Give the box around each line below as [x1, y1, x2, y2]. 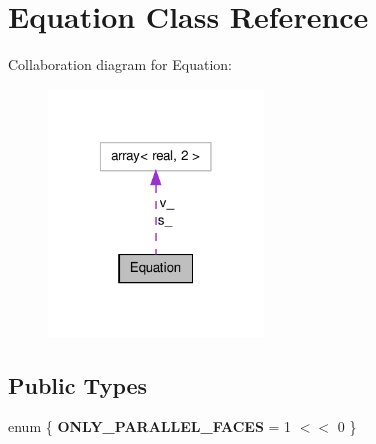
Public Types [8, 369, 148, 400]
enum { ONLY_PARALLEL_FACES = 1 [8, 416, 292, 437]
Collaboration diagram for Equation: [8, 54, 232, 75]
